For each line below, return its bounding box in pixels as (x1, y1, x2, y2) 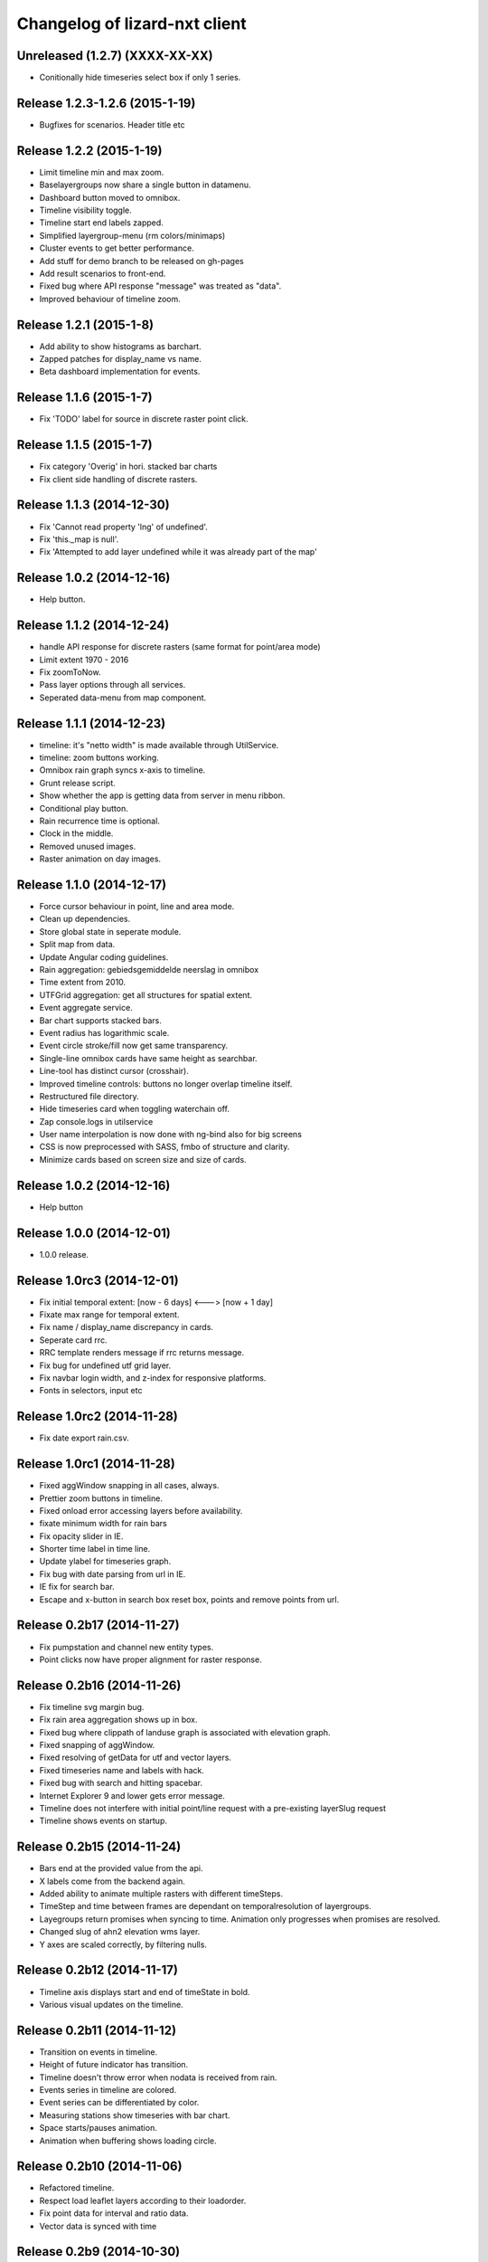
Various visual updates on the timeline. (39, 1999, 184, 2010)
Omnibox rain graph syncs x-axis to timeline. (39, 765, 206, 775)
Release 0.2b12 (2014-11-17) (16, 1963, 178, 1978)
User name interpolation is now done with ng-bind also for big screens (39, 1129, 303, 1140)
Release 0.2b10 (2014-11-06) (16, 2159, 183, 2174)
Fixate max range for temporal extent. (39, 1308, 180, 1320)
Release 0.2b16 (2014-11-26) (16, 1677, 182, 1693)
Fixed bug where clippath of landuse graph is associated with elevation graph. (39, 1726, 331, 1737)
